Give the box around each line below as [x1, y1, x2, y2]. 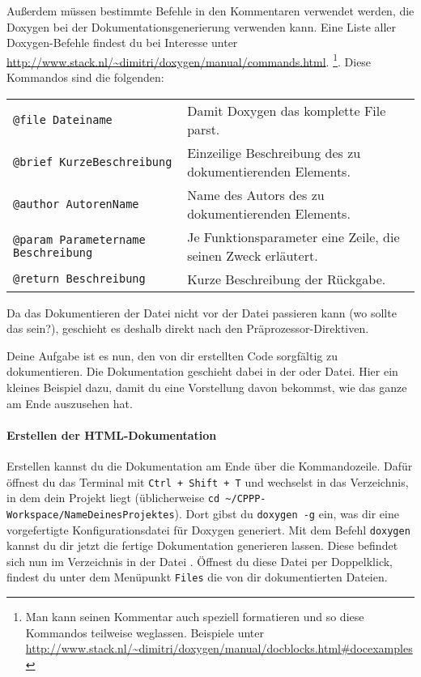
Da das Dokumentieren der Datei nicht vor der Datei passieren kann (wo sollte [6, 304, 397, 321]
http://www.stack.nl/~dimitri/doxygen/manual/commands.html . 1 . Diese [6, 50, 372, 70]
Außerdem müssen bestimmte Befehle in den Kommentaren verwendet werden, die [6, 2, 415, 19]
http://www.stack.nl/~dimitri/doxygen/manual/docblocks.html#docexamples [25, 640, 413, 657]
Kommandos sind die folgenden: [6, 69, 164, 86]
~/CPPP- [225, 493, 266, 505]
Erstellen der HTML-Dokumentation [6, 426, 217, 443]
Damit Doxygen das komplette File [187, 100, 386, 120]
